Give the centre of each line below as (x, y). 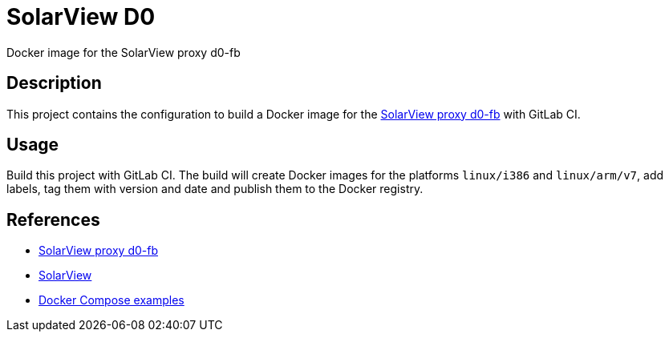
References (53, 219)
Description (54, 83)
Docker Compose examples (111, 300)
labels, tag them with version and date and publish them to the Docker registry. (215, 189)
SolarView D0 (81, 17)
